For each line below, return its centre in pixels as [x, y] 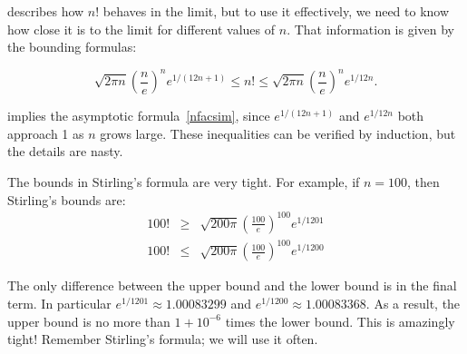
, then [423, 182]
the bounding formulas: [72, 47]
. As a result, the [413, 303]
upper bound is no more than [89, 321]
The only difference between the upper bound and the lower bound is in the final [232, 285]
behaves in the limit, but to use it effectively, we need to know [276, 11]
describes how [46, 11]
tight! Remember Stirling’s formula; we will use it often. [163, 339]
